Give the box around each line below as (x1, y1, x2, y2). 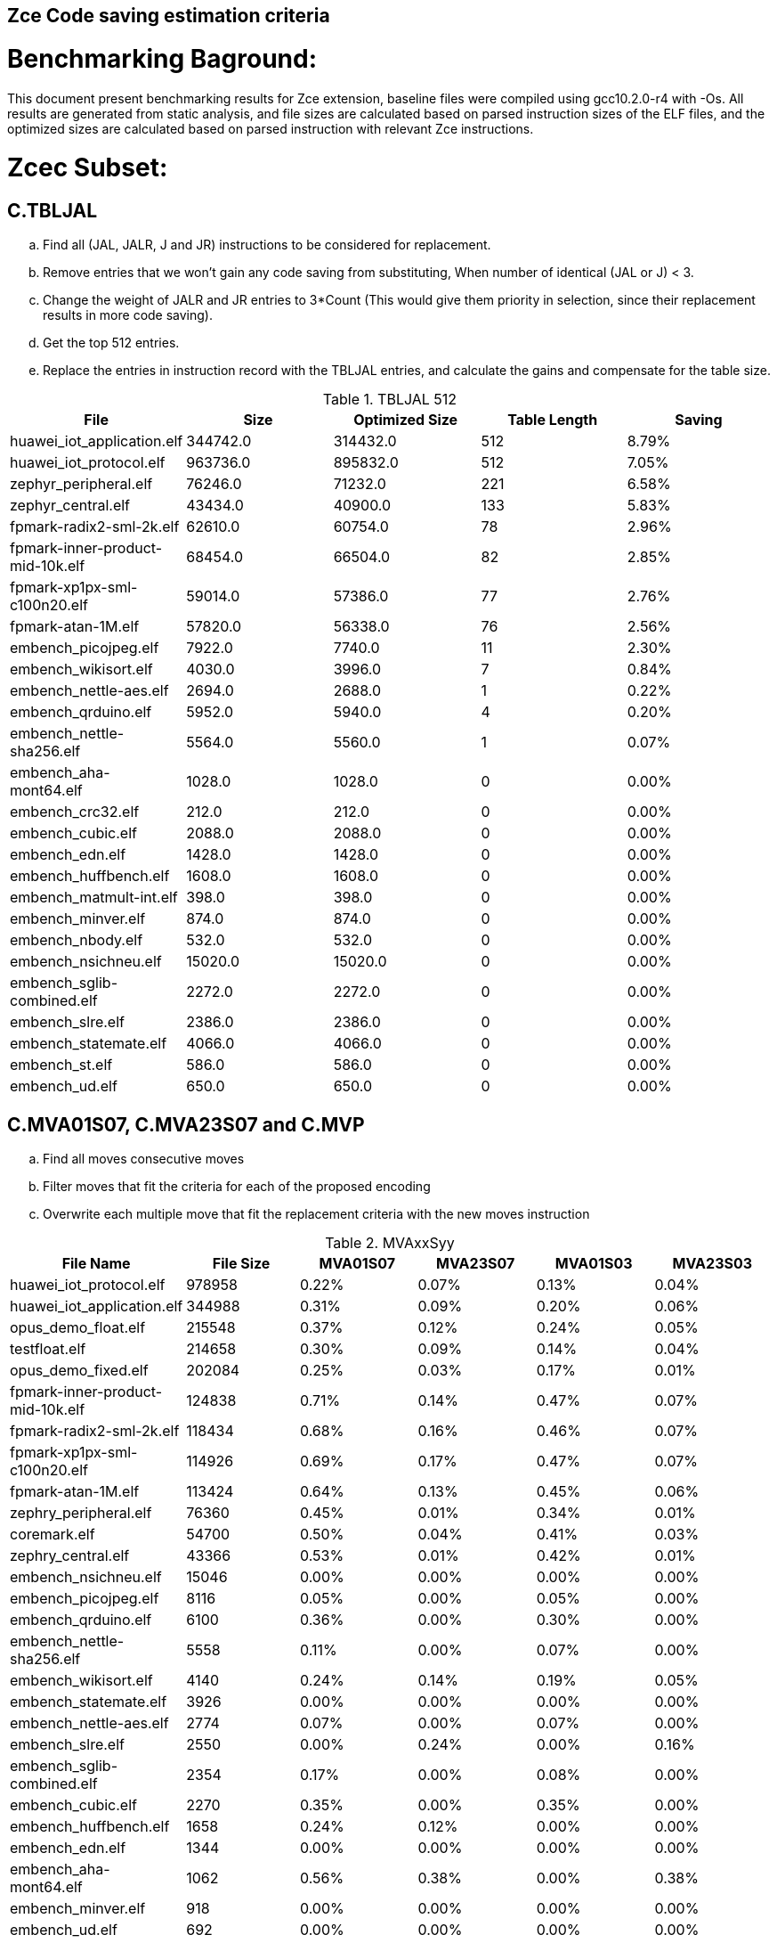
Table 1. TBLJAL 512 (322, 390, 457, 409)
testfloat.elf (10, 1340, 86, 1359)
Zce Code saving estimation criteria (7, 4, 330, 27)
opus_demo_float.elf (10, 1318, 146, 1337)
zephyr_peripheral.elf (10, 475, 153, 494)
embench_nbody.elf (10, 931, 143, 950)
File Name (61, 1254, 131, 1273)
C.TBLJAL (7, 200, 98, 222)
